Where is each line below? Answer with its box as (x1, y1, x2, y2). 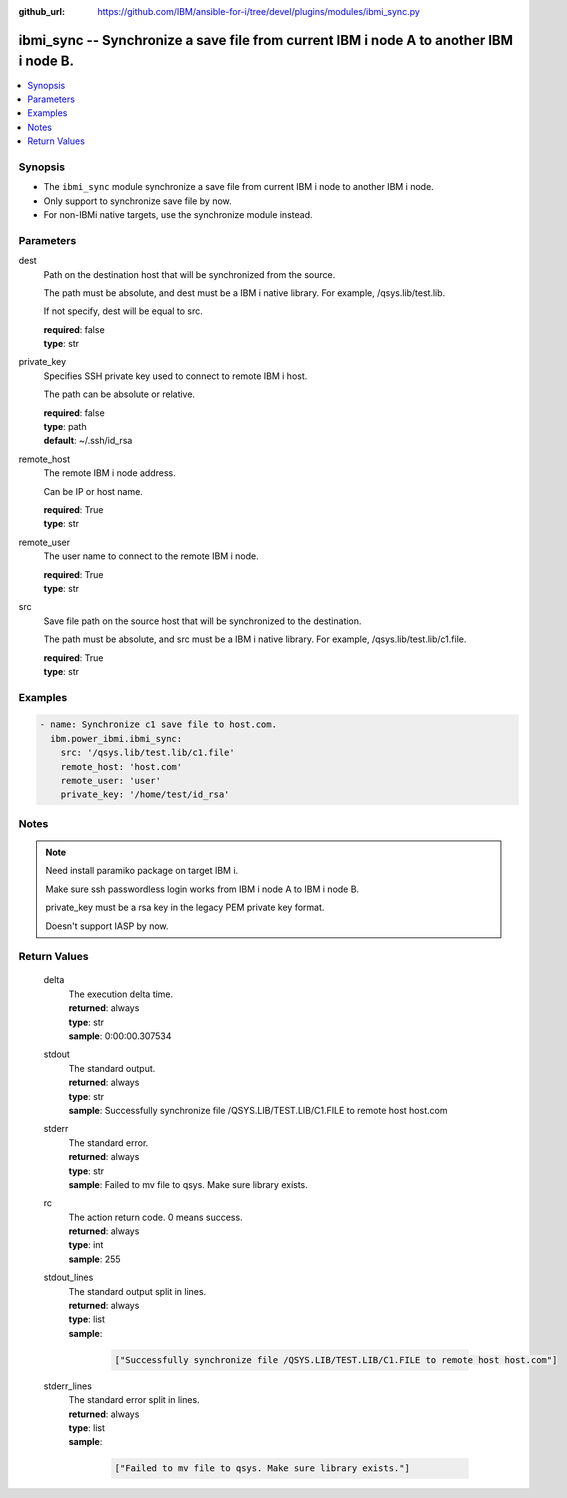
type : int (68, 1239, 104, 1251)
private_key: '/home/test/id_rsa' (60, 789, 230, 800)
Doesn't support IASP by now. (45, 920, 169, 932)
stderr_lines (43, 1380, 92, 1392)
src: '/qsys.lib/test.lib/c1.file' (60, 747, 235, 759)
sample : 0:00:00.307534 (68, 1030, 172, 1042)
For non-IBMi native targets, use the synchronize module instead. (43, 208, 313, 220)
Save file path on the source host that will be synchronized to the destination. (43, 615, 362, 627)
